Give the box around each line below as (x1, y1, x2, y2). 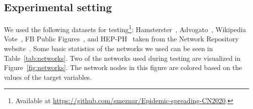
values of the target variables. (4, 72, 92, 82)
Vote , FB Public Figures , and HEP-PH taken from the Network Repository (4, 34, 239, 44)
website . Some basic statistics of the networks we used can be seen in (4, 43, 213, 54)
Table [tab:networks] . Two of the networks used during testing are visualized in (4, 53, 241, 63)
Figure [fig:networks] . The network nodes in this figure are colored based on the (4, 62, 242, 73)
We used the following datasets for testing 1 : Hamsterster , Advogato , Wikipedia (4, 23, 246, 34)
